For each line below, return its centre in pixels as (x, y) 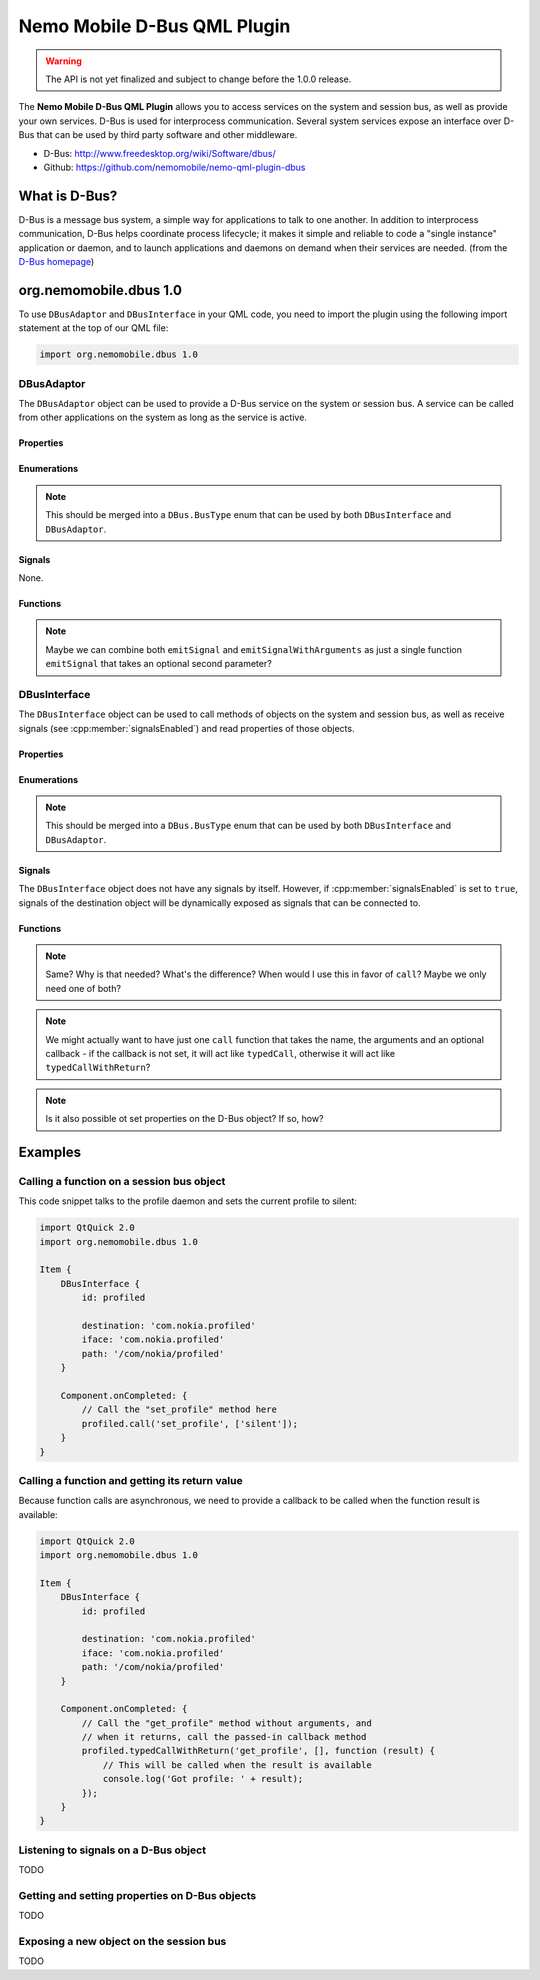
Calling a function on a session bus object (122, 1181)
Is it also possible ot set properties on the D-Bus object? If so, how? (184, 1119)
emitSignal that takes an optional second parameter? (158, 664)
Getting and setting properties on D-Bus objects (137, 1895)
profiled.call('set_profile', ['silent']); (190, 1423)
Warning (63, 61)
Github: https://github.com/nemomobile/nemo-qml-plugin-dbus (174, 167)
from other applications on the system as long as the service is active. (162, 417)
